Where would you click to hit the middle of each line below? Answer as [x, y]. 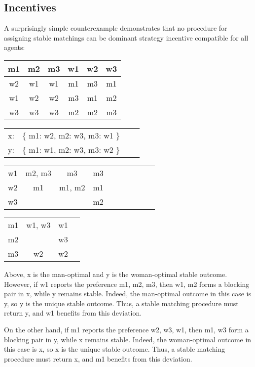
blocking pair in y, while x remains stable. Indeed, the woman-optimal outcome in [128, 339]
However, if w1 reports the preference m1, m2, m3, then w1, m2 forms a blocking [127, 284]
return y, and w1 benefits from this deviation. [73, 313]
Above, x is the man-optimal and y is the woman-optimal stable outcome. [116, 274]
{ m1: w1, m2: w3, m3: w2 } [71, 149]
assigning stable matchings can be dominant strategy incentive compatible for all [126, 37]
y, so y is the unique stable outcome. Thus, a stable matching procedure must [121, 303]
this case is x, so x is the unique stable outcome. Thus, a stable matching [115, 349]
